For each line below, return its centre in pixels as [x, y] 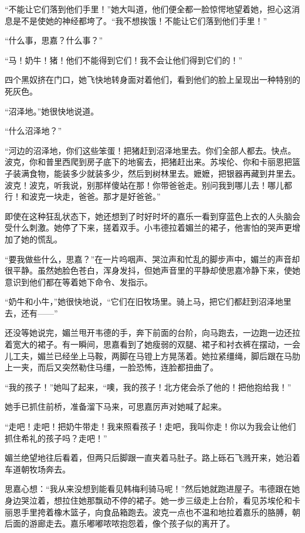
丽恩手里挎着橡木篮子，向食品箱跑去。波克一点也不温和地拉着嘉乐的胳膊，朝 [152, 512]
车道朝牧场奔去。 [38, 469]
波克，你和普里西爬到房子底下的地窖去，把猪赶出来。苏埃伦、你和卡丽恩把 [148, 162]
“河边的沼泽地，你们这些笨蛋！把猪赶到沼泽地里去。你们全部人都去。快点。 [150, 150]
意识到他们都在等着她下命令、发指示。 [79, 281]
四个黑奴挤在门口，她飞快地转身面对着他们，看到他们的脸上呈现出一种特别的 [152, 80]
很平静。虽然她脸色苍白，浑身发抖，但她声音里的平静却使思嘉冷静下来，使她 [152, 270]
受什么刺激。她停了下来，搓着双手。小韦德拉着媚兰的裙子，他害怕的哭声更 [148, 227]
